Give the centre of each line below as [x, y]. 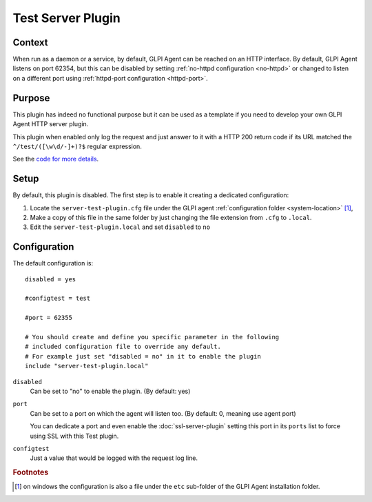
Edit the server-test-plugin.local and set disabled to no [120, 227]
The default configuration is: [53, 263]
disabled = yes [51, 279]
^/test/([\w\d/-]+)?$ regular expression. [77, 146]
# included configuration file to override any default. [123, 347]
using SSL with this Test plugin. [74, 436]
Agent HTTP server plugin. [51, 124]
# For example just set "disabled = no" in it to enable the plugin [143, 356]
